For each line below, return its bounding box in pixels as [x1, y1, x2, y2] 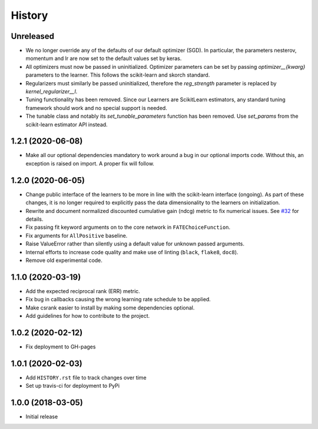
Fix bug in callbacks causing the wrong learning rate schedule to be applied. [25, 296, 211, 303]
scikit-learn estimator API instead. [25, 121, 108, 128]
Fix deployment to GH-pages [25, 343, 96, 350]
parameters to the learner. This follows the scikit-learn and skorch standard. [25, 71, 210, 79]
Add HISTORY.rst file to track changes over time [25, 374, 147, 381]
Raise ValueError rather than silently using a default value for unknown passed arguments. [25, 240, 244, 247]
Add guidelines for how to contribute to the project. [25, 312, 150, 319]
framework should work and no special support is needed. [25, 104, 167, 111]
